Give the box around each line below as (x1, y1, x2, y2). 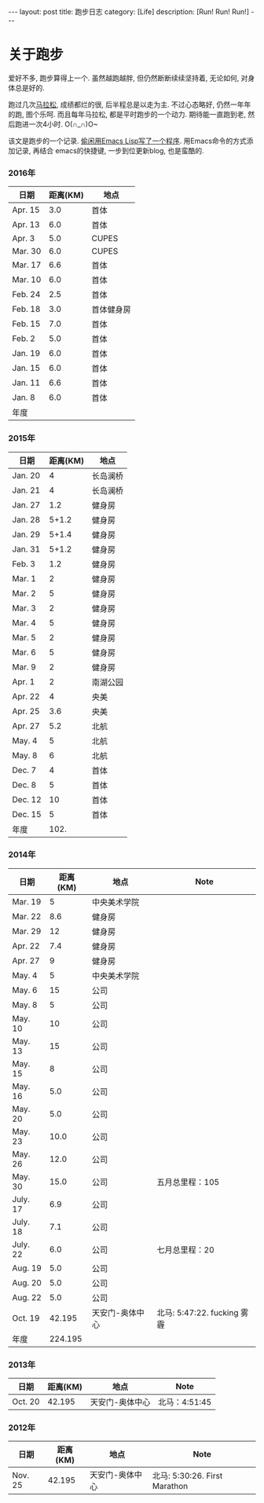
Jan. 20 (12, 470, 41, 481)
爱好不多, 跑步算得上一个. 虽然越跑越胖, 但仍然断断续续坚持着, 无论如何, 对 (8, 73, 248, 82)
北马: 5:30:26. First (152, 1471, 223, 1482)
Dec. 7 (12, 764, 37, 775)
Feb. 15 (12, 318, 41, 329)
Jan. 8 (12, 392, 35, 403)
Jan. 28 (12, 514, 41, 525)
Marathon (152, 1481, 189, 1492)
